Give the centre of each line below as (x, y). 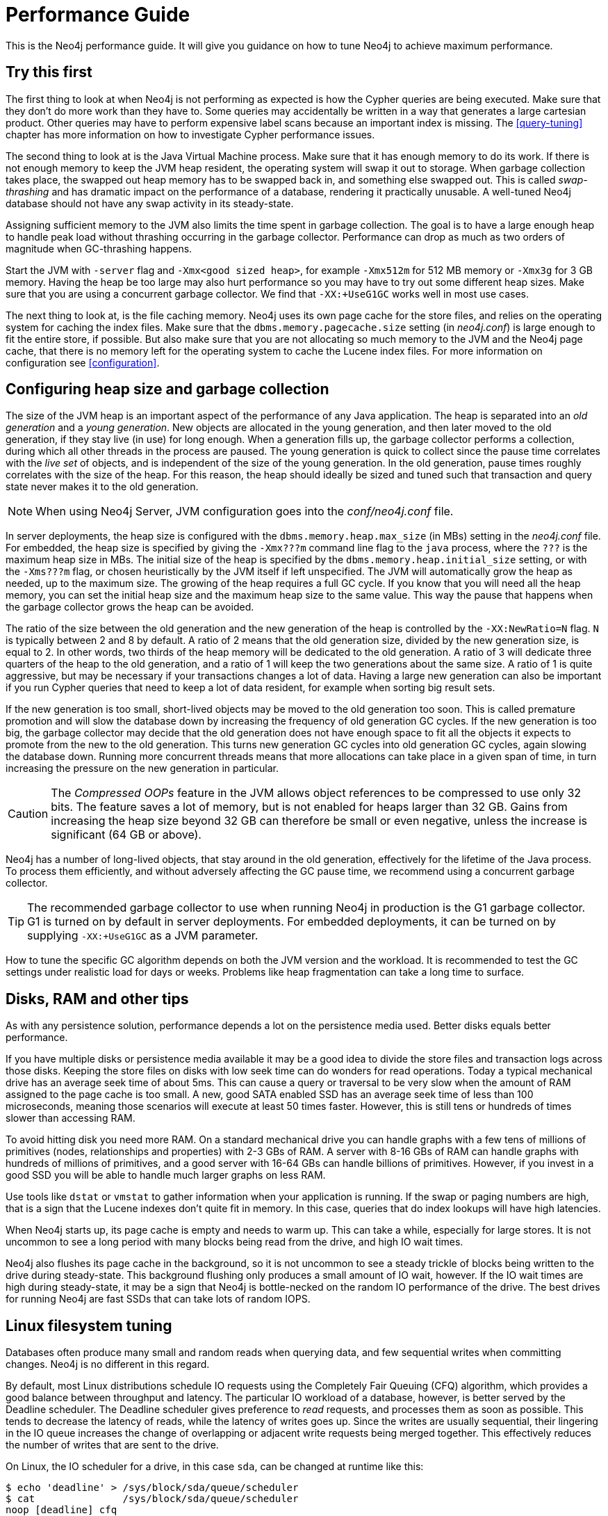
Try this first (49, 72)
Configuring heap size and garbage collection (167, 389)
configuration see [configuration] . (83, 362)
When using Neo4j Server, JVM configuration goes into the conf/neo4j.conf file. (245, 511)
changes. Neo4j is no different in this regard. (108, 1364)
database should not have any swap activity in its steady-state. (150, 203)
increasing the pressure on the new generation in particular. (142, 768)
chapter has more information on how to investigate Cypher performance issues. (190, 134)
